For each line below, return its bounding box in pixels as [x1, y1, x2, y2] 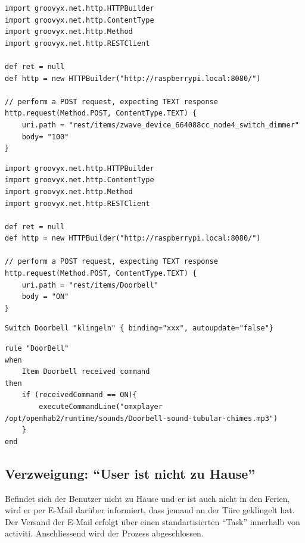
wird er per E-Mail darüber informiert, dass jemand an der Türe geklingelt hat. [5, 504, 295, 516]
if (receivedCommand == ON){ [21, 391, 137, 400]
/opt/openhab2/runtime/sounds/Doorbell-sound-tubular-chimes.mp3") [5, 414, 278, 423]
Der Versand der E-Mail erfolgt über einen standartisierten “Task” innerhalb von [5, 515, 300, 528]
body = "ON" [21, 292, 69, 301]
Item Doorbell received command [21, 367, 150, 376]
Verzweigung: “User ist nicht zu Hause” [5, 464, 256, 482]
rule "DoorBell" [5, 344, 69, 353]
